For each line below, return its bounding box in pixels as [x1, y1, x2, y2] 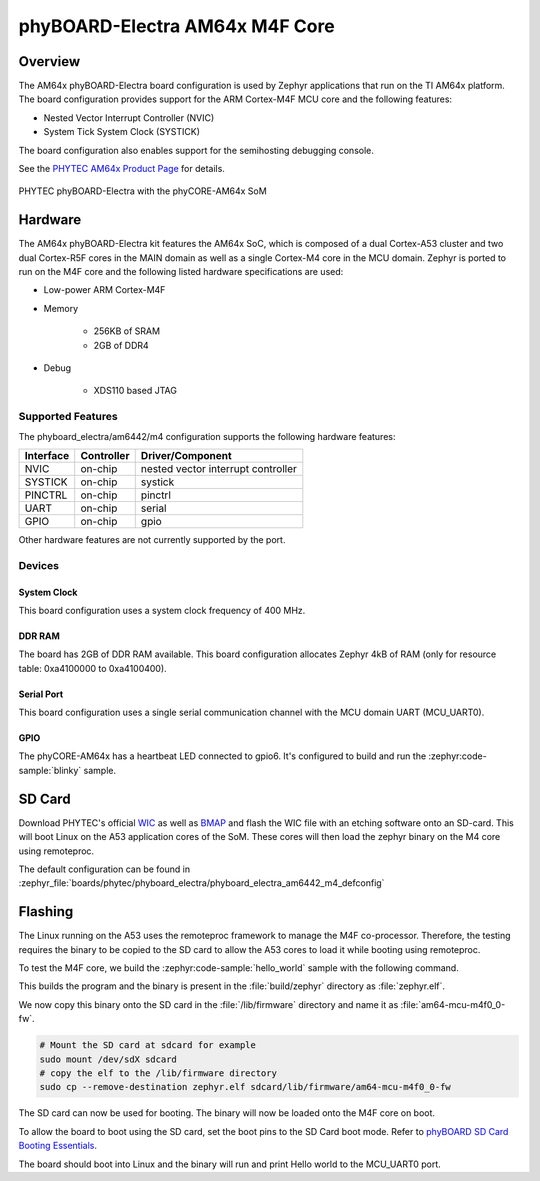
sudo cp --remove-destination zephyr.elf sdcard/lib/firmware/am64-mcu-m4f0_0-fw [39, 1081, 452, 1093]
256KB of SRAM [93, 325, 160, 337]
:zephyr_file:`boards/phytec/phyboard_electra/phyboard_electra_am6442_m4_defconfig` [18, 877, 385, 889]
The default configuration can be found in [18, 863, 190, 875]
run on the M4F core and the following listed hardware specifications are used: [18, 266, 344, 278]
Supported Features [18, 410, 119, 424]
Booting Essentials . [18, 1140, 98, 1152]
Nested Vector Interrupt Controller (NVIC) [43, 111, 215, 124]
